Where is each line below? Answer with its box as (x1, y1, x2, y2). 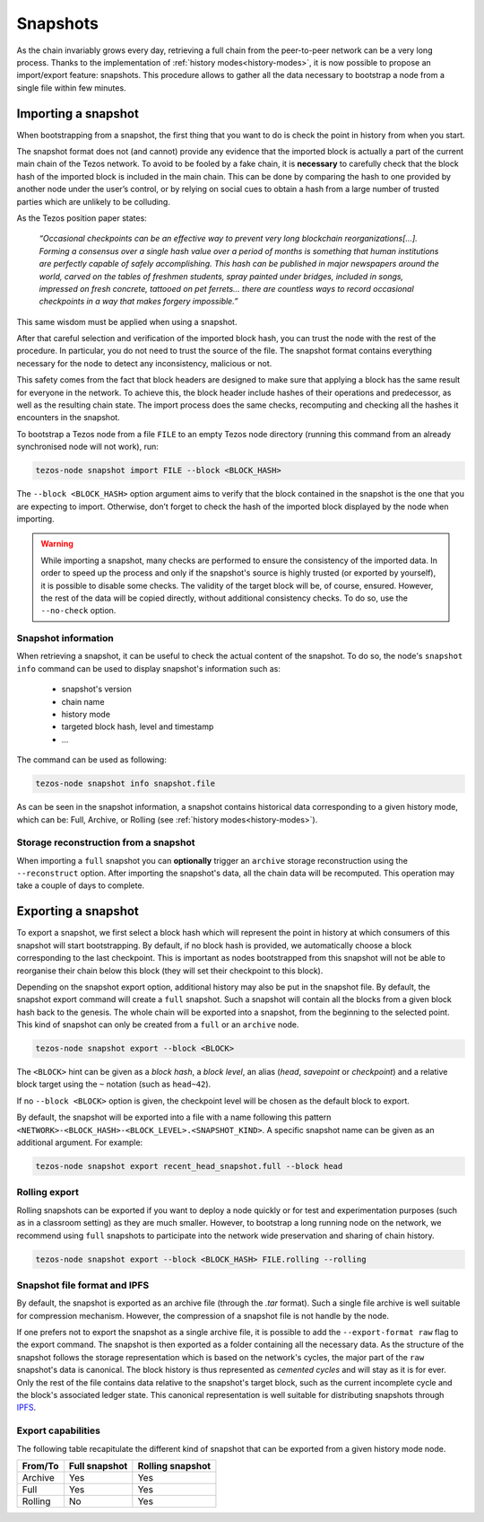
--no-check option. (40, 605, 117, 616)
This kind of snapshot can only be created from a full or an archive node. (16, 1019, 299, 1030)
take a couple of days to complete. (16, 880, 145, 891)
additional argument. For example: (16, 1137, 143, 1148)
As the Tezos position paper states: (16, 212, 147, 224)
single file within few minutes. (16, 82, 126, 93)
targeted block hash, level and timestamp (61, 721, 214, 732)
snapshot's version (61, 683, 132, 695)
